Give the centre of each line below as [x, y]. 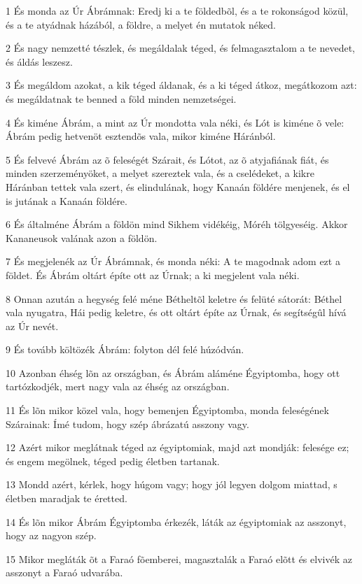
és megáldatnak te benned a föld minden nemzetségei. [121, 98]
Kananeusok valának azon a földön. [82, 237]
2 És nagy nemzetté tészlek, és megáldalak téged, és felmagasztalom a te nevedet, [181, 48]
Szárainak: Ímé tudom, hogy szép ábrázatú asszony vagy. [127, 423]
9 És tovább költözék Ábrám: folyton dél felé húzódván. [125, 349]
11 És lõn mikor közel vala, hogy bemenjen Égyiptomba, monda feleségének [167, 410]
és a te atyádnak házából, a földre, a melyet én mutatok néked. [141, 24]
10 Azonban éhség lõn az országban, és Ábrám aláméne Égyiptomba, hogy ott [173, 372]
